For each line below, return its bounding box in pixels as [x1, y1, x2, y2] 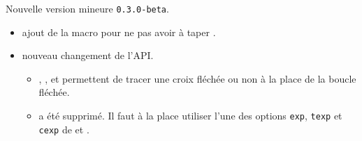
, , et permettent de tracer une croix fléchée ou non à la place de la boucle [38, 71, 356, 85]
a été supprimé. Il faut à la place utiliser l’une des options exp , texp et [38, 108, 342, 123]
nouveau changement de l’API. [22, 48, 154, 63]
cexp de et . [38, 122, 89, 136]
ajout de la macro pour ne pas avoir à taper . [22, 24, 216, 39]
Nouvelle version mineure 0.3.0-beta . [6, 1, 169, 15]
